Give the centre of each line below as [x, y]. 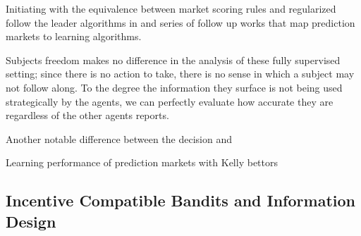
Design [31, 221]
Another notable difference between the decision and [119, 138]
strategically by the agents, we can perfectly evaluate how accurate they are [170, 101]
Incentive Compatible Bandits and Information [180, 200]
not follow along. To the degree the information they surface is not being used [174, 87]
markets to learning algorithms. [74, 36]
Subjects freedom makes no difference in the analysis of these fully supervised [173, 60]
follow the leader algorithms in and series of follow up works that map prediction [180, 22]
